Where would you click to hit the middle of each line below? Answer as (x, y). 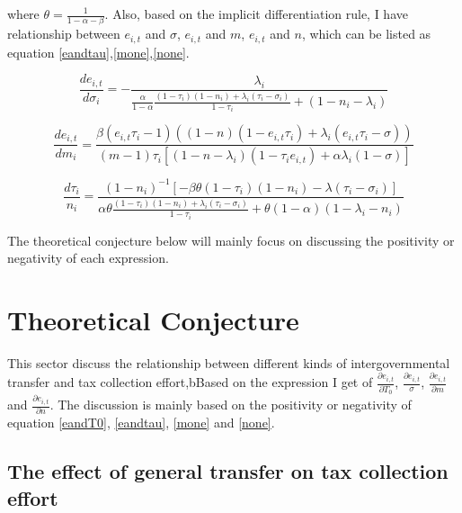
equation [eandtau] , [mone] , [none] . (98, 52)
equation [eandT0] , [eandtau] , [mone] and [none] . (141, 423)
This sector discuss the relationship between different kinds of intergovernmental (229, 362)
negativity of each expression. (88, 258)
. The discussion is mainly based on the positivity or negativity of (231, 405)
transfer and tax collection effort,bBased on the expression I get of (190, 382)
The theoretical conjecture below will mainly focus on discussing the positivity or (231, 240)
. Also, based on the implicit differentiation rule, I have (256, 13)
